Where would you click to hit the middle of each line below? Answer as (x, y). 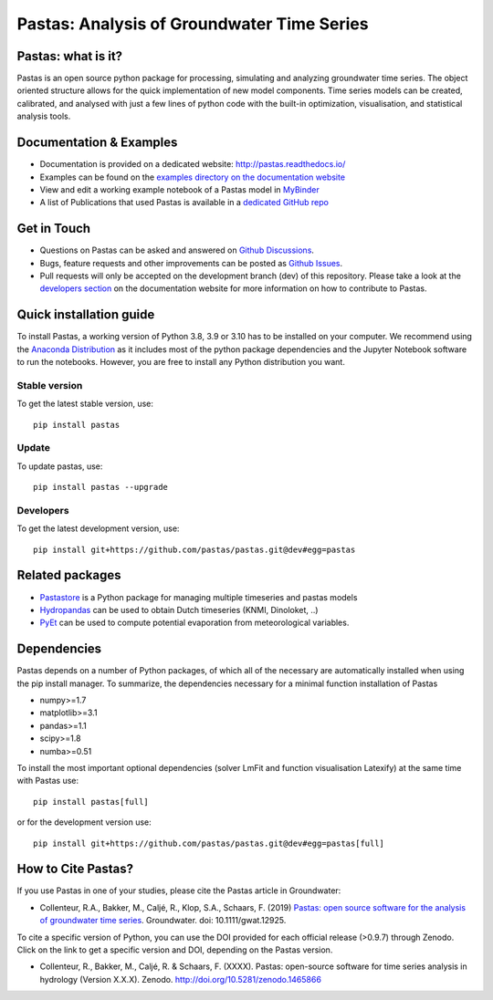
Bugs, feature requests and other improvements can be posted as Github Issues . (191, 263)
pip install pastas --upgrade (101, 487)
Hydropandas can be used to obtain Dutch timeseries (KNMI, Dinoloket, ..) (179, 609)
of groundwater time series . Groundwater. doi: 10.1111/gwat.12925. (163, 921)
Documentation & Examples (97, 143)
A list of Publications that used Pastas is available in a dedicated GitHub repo (184, 203)
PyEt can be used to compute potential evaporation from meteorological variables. (194, 623)
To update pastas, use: (60, 466)
